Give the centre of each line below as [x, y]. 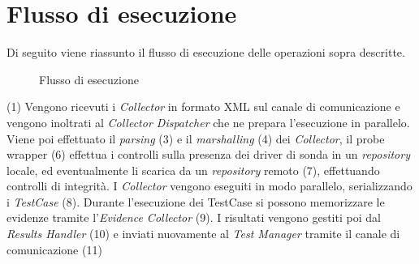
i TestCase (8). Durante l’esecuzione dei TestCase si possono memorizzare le [196, 201]
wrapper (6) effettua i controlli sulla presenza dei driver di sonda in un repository [208, 154]
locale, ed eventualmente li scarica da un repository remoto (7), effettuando [193, 170]
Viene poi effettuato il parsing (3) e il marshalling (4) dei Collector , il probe [196, 138]
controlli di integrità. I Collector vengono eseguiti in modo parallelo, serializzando [209, 186]
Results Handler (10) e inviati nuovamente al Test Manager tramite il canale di [203, 234]
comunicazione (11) [54, 249]
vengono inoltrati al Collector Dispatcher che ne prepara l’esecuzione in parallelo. [208, 122]
